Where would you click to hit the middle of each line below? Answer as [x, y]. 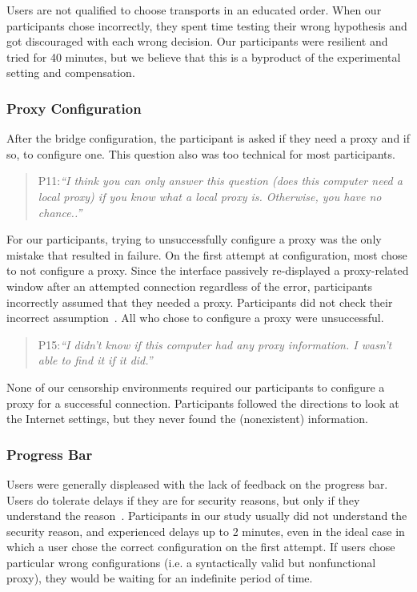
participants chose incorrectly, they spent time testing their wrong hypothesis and [207, 25]
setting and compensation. [71, 72]
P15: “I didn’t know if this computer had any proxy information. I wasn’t [215, 344]
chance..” [60, 212]
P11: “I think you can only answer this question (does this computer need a [220, 181]
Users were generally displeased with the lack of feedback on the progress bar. [197, 483]
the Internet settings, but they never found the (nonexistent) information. [187, 419]
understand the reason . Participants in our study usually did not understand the [207, 515]
